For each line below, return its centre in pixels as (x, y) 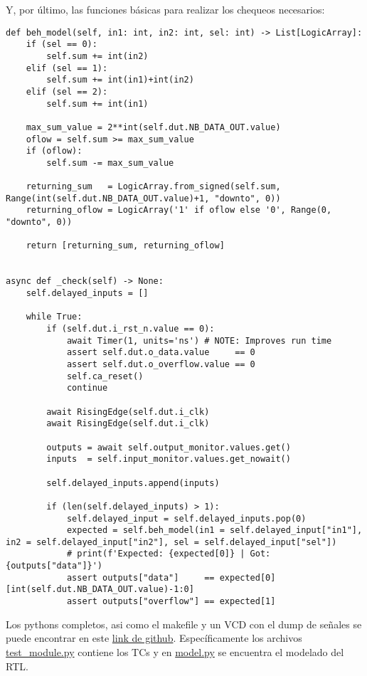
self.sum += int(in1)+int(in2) (120, 80)
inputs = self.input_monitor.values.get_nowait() (169, 459)
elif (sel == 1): (67, 68)
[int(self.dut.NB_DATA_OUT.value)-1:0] (100, 590)
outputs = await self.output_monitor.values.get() (169, 447)
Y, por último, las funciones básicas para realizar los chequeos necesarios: (165, 9)
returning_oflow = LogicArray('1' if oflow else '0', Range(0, (179, 210)
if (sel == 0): (62, 44)
